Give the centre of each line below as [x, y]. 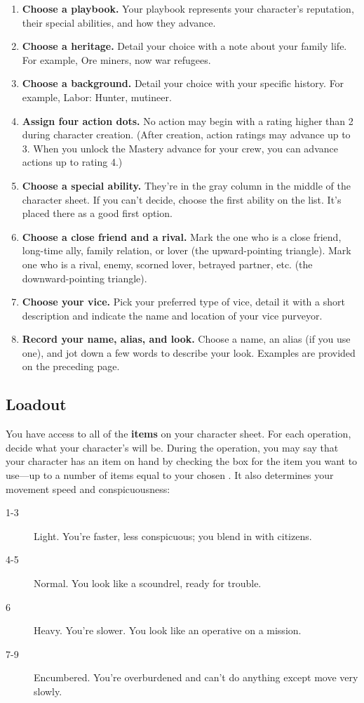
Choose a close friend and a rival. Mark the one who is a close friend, [182, 236]
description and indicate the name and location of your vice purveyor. [172, 315]
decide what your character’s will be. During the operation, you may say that [172, 447]
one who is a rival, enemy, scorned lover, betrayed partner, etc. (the [167, 264]
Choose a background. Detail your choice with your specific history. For [183, 83]
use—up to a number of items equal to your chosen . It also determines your [170, 475]
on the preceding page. [71, 366]
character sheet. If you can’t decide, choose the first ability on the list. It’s [182, 199]
